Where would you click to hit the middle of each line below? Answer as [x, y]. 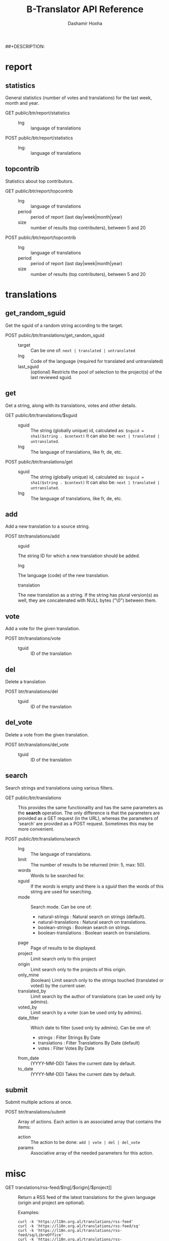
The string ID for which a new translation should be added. [79, 556]
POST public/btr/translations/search [43, 839]
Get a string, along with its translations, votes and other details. [71, 405]
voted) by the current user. [58, 985]
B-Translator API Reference [85, 9]
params [26, 1148]
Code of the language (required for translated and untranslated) [97, 361]
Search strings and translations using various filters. [59, 788]
